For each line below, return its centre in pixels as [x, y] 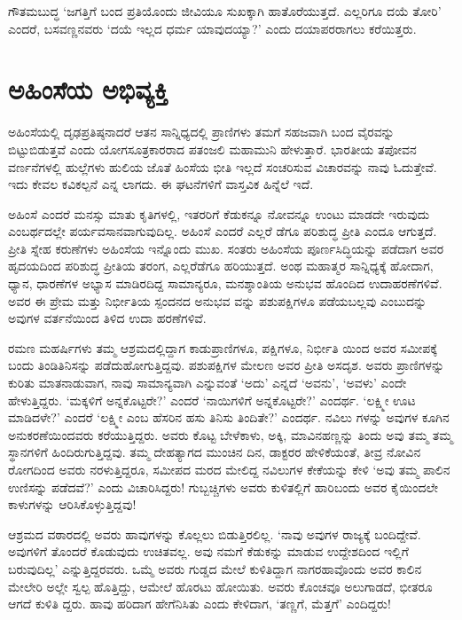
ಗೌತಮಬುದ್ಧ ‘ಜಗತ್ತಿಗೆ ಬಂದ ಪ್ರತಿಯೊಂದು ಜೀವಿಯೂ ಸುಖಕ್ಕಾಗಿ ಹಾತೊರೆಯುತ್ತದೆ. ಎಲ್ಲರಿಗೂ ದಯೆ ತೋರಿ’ [225, 11]
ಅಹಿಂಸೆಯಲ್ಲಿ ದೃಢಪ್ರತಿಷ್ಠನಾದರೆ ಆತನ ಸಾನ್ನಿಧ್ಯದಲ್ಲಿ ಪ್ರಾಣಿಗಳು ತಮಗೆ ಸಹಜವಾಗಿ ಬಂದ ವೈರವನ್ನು [201, 132]
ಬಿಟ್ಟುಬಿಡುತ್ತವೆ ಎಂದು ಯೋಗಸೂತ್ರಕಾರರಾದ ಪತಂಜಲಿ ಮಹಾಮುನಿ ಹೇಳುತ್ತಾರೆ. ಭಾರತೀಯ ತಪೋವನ [212, 149]
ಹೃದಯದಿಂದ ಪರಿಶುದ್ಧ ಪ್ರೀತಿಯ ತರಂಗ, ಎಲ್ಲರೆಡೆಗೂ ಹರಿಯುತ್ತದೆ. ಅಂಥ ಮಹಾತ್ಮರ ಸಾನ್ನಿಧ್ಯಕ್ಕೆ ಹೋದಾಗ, [221, 266]
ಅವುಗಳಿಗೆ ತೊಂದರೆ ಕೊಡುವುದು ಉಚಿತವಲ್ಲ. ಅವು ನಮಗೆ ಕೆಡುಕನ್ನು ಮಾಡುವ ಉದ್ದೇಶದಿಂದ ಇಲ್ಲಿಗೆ [208, 551]
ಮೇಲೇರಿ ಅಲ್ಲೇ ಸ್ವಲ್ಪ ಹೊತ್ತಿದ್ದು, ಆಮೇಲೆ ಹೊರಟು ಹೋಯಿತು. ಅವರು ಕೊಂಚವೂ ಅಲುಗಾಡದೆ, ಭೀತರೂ [220, 586]
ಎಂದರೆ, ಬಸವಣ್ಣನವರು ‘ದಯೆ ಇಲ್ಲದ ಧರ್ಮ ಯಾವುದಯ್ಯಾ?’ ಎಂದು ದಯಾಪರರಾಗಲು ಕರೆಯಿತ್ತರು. [212, 28]
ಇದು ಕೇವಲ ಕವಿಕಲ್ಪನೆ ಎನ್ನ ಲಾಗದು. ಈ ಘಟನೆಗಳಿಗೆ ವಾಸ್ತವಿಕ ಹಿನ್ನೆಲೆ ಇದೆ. [161, 184]
